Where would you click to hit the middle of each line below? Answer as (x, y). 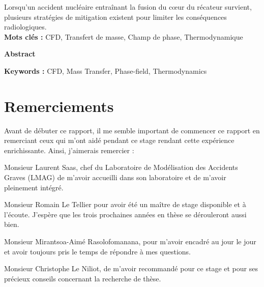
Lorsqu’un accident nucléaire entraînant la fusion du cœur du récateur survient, (128, 7)
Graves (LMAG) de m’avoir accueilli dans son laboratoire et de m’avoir (115, 177)
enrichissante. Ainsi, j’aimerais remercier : (69, 150)
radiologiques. (25, 27)
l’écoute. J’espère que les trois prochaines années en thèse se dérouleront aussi (125, 214)
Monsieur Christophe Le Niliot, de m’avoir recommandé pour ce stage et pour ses (131, 268)
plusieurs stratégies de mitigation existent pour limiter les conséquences (115, 17)
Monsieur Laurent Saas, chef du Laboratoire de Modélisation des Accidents (121, 167)
